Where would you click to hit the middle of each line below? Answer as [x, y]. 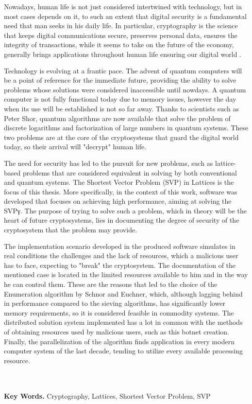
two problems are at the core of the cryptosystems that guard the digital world [121, 137]
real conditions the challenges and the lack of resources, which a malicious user [121, 255]
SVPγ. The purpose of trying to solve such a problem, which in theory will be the [125, 210]
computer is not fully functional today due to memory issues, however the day [120, 99]
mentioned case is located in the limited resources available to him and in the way [126, 274]
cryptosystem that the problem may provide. [71, 230]
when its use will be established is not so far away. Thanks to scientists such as [121, 108]
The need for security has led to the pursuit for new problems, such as [109, 163]
